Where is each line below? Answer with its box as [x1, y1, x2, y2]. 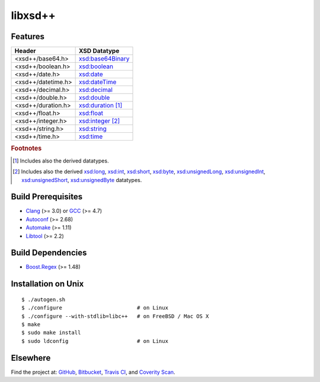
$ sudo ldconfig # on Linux [21, 338, 169, 344]
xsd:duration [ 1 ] [79, 101, 123, 110]
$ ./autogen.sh [21, 296, 66, 303]
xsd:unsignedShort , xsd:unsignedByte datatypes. [21, 176, 142, 183]
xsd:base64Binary [79, 55, 130, 63]
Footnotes [11, 144, 42, 152]
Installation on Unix [11, 279, 84, 289]
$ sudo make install [21, 329, 81, 336]
